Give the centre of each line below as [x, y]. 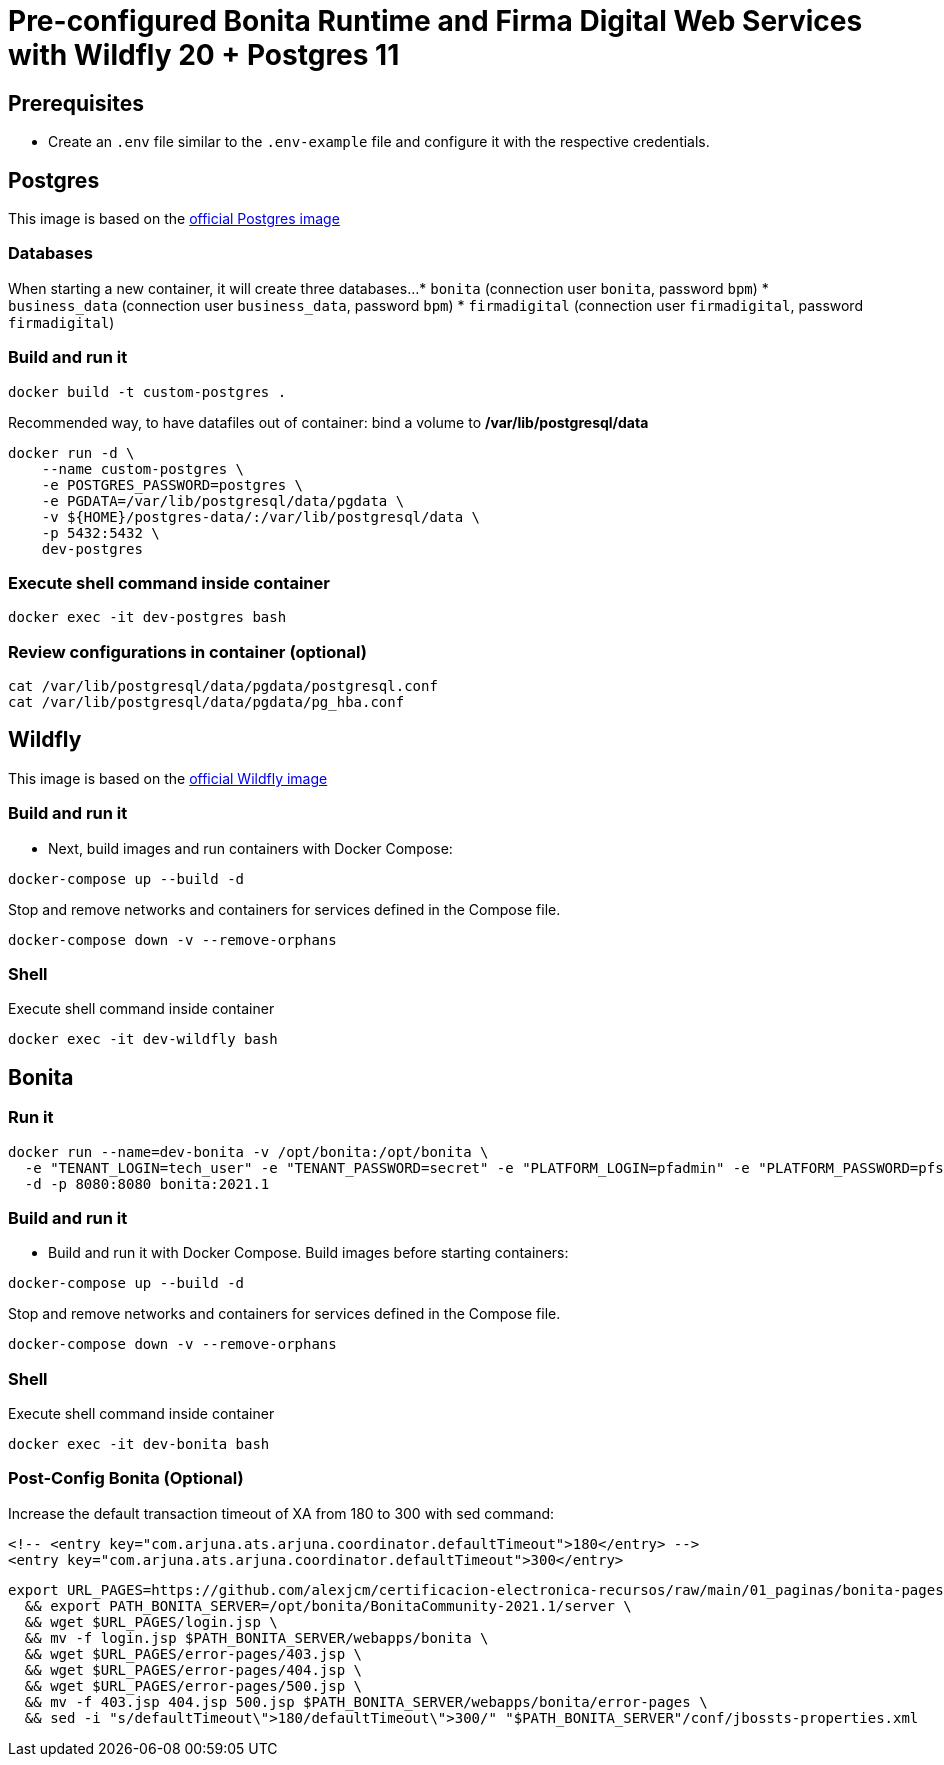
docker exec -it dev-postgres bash [147, 617]
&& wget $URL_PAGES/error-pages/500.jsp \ [193, 1685]
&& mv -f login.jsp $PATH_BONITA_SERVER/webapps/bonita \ [256, 1637]
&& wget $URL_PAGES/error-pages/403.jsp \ [193, 1653]
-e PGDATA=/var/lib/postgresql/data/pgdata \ [223, 500]
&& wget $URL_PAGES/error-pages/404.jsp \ [193, 1669]
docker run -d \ [71, 452]
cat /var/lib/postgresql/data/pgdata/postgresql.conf [223, 686]
